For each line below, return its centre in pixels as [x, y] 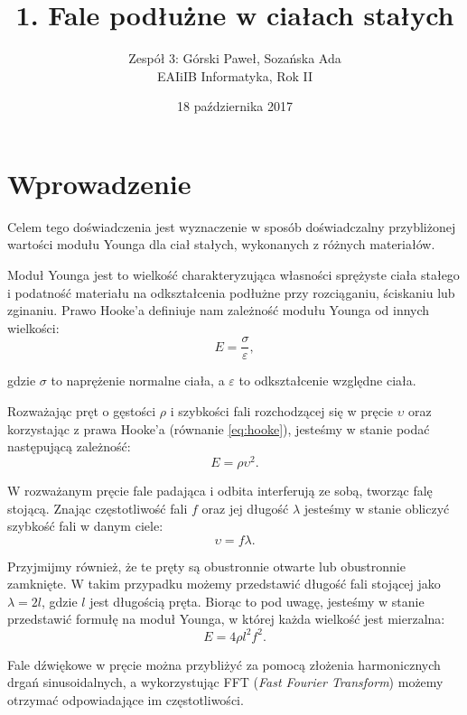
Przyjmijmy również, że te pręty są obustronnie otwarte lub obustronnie [206, 566]
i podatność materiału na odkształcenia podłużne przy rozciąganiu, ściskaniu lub [231, 292]
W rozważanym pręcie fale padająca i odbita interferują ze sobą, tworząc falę [220, 490]
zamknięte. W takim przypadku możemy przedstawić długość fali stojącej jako [224, 584]
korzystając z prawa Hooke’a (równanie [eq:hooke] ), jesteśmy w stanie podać [219, 428]
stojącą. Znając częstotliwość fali [98, 508]
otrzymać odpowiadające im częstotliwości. [126, 699]
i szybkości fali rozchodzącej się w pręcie [282, 411]
